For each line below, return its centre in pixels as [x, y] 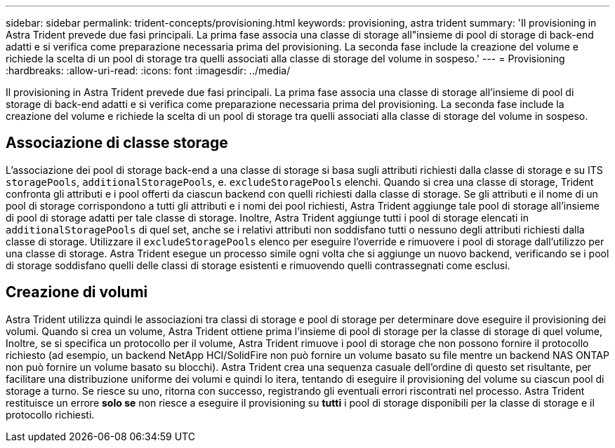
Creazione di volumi [77, 292]
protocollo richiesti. [50, 414]
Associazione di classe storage [117, 143]
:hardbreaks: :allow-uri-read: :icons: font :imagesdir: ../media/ [148, 70]
